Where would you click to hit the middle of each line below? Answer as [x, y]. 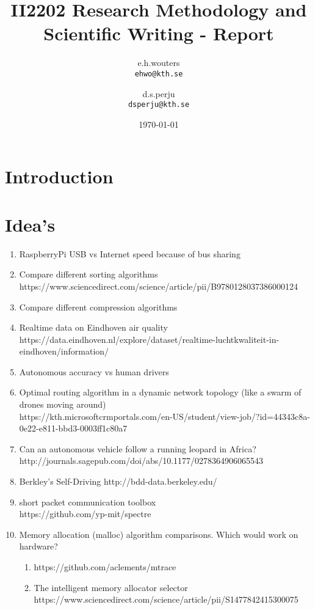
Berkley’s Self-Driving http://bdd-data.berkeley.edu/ [118, 481]
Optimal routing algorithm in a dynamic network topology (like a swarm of [160, 392]
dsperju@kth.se [159, 105]
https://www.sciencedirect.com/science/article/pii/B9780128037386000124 [159, 286]
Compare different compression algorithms [98, 307]
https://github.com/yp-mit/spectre [85, 514]
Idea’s [30, 224]
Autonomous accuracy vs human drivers [94, 371]
